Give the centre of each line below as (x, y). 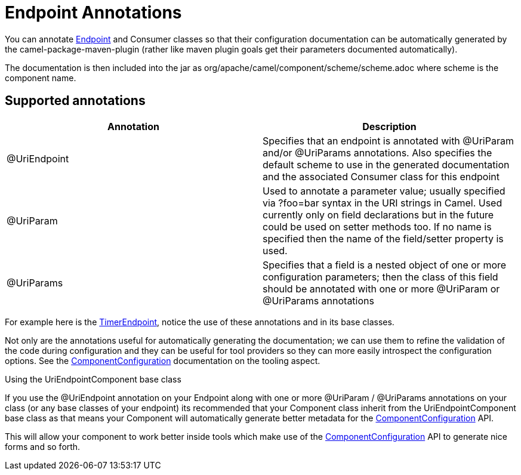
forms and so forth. (43, 446)
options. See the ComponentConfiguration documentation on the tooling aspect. (163, 360)
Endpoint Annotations (93, 13)
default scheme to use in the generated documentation (386, 164)
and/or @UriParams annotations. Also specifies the (377, 152)
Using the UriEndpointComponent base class (93, 379)
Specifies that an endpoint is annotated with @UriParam (388, 141)
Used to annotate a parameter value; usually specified (384, 191)
